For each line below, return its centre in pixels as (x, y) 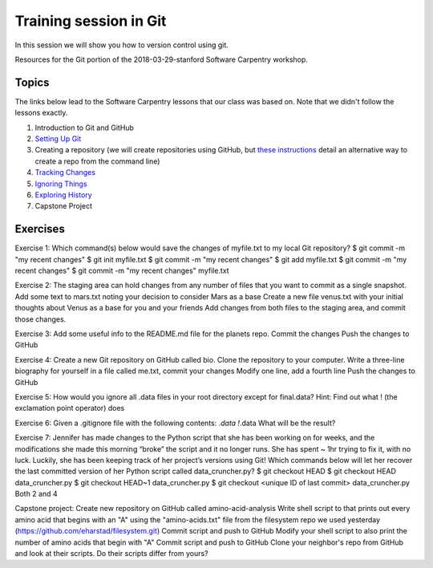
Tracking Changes (65, 172)
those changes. (40, 319)
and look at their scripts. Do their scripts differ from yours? (111, 554)
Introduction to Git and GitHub (84, 128)
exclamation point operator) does (70, 408)
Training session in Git (91, 21)
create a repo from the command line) (97, 161)
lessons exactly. (41, 113)
